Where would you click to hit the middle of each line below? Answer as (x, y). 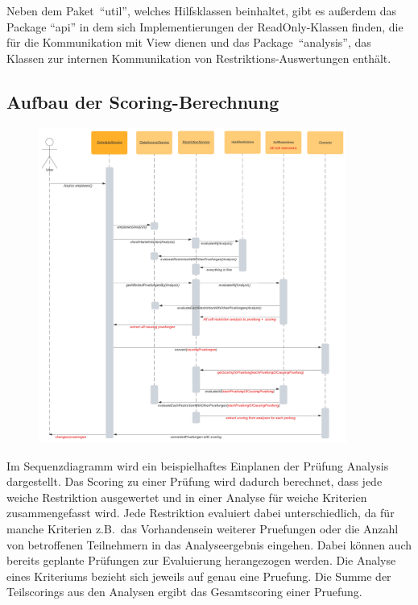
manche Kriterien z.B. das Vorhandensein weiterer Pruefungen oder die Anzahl (203, 529)
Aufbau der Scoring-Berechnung (143, 101)
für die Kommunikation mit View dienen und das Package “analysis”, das (189, 42)
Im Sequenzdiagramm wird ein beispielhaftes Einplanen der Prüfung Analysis (198, 465)
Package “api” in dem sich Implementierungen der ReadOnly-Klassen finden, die (205, 26)
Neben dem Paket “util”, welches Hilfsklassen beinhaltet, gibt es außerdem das (202, 10)
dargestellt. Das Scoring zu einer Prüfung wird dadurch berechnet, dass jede (195, 481)
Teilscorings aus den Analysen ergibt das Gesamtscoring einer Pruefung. (184, 592)
